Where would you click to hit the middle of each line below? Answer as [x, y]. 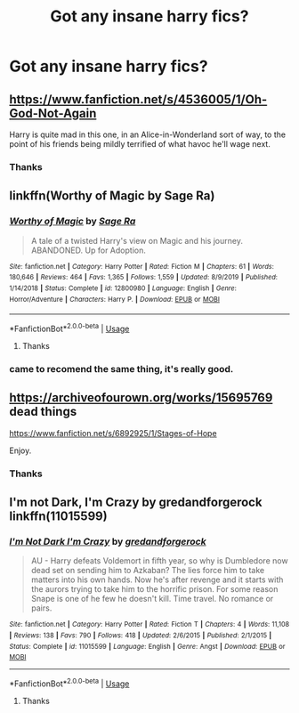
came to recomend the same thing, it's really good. [121, 369]
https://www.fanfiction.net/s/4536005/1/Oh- [138, 99]
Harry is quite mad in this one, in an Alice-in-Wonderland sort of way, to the [148, 134]
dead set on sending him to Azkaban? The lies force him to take [148, 571]
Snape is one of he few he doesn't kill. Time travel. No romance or [152, 599]
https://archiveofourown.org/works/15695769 [141, 398]
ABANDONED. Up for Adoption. [89, 250]
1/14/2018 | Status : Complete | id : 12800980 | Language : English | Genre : [123, 288]
